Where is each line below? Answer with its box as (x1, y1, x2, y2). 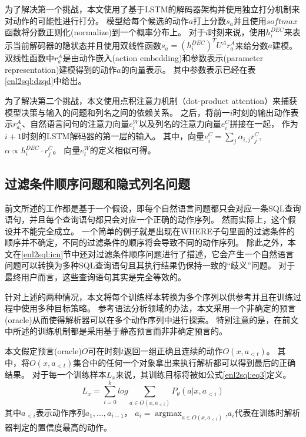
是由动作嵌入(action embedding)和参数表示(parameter (62, 52, 264, 64)
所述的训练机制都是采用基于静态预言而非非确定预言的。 (12, 325, 227, 337)
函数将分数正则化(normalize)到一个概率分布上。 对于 (5, 26, 205, 38)
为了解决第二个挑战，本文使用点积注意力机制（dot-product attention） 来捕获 (5, 95, 298, 107)
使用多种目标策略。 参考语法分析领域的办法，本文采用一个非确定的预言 (21, 302, 296, 314)
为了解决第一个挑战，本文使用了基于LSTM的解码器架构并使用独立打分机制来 (5, 3, 300, 15)
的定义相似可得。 (89, 144, 156, 156)
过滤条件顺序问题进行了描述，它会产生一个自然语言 (96, 247, 294, 260)
